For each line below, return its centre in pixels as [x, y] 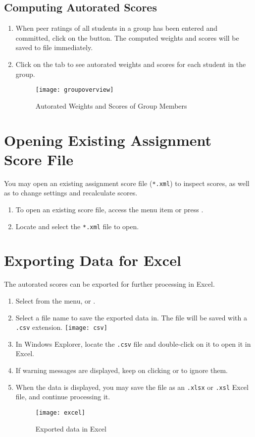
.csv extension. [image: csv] [61, 327]
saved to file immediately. [54, 47]
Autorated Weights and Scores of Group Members [111, 105]
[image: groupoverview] [75, 90]
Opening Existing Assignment [108, 140]
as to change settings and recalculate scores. [71, 193]
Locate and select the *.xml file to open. [77, 226]
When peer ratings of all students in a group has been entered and [117, 28]
